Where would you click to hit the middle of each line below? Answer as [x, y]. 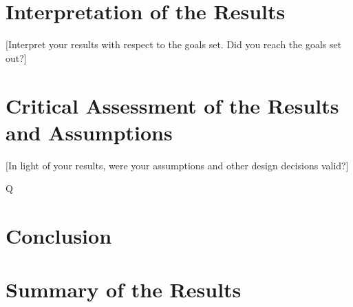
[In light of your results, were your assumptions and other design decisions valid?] [177, 165]
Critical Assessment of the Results [172, 105]
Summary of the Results [124, 289]
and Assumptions [89, 132]
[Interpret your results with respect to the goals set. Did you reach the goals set [174, 44]
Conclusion [59, 235]
